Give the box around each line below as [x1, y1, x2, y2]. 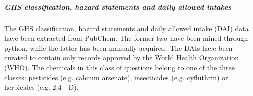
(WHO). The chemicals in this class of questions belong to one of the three [4, 62, 235, 72]
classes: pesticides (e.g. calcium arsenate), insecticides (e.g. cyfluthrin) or [4, 72, 228, 82]
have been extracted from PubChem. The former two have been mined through [4, 33, 248, 43]
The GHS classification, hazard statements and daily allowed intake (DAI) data [4, 23, 249, 33]
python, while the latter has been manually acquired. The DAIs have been [4, 42, 233, 53]
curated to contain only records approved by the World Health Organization [4, 52, 239, 63]
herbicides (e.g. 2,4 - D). [4, 82, 79, 92]
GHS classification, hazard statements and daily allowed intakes [4, 1, 232, 12]
